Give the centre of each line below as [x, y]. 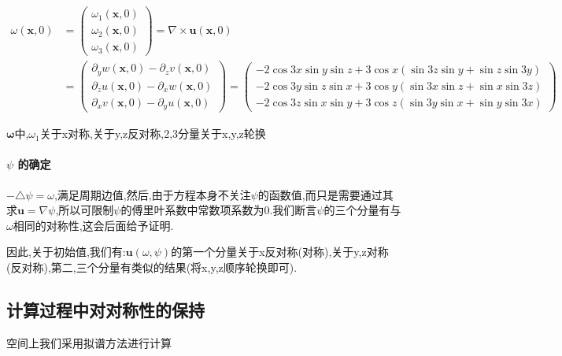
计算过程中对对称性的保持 [105, 310]
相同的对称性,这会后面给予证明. [93, 225]
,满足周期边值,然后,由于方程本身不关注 [152, 194]
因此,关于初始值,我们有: [66, 252]
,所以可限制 [85, 210]
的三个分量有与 [362, 210]
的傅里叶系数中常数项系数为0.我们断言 [219, 210]
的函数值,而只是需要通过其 [325, 194]
